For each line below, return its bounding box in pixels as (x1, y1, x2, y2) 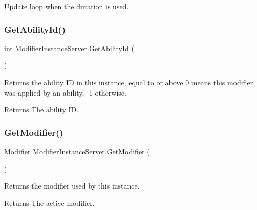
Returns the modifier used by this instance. (4, 180, 140, 191)
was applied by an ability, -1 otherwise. (4, 87, 126, 98)
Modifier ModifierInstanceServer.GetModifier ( (4, 146, 150, 156)
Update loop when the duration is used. (4, 1, 129, 11)
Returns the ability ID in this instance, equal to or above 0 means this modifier (4, 77, 253, 87)
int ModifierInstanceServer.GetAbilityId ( (4, 42, 134, 53)
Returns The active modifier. (4, 197, 95, 208)
